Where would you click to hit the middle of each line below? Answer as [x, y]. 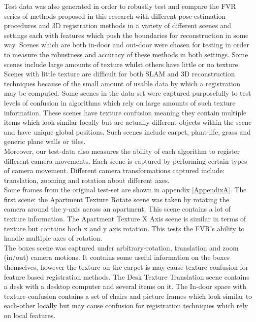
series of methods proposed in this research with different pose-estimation [115, 16]
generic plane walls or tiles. [45, 141]
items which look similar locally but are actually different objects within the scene [128, 122]
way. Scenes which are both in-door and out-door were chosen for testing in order [127, 45]
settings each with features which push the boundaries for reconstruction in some [126, 35]
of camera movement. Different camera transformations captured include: [114, 170]
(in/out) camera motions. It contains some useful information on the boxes [117, 257]
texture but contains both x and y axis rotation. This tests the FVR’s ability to [124, 228]
